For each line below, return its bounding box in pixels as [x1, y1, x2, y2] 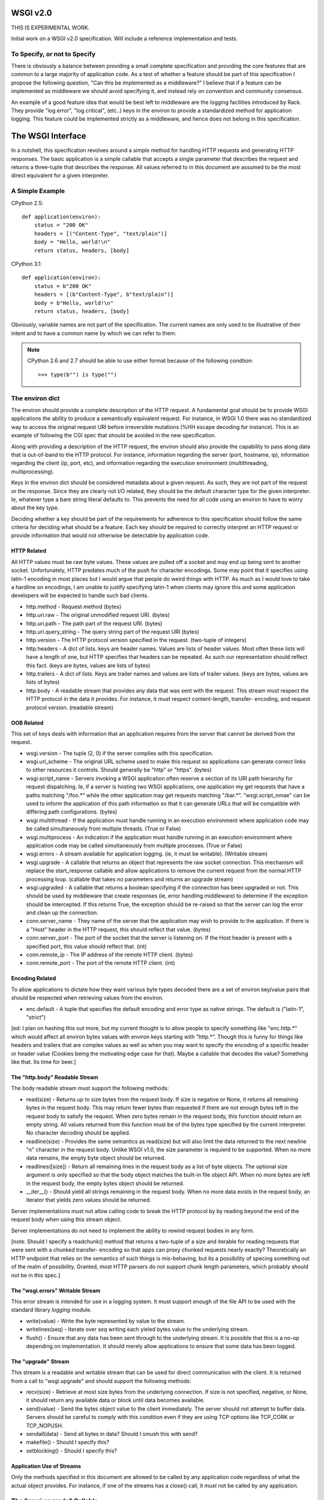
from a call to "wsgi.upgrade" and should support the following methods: [11, 1377, 191, 1384]
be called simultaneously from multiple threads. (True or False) [26, 825, 181, 832]
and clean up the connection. [26, 909, 98, 916]
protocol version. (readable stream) [26, 704, 114, 711]
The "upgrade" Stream [11, 1358, 70, 1365]
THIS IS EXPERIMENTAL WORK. [11, 24, 90, 31]
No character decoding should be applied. [26, 1129, 131, 1136]
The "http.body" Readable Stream [11, 1073, 98, 1081]
